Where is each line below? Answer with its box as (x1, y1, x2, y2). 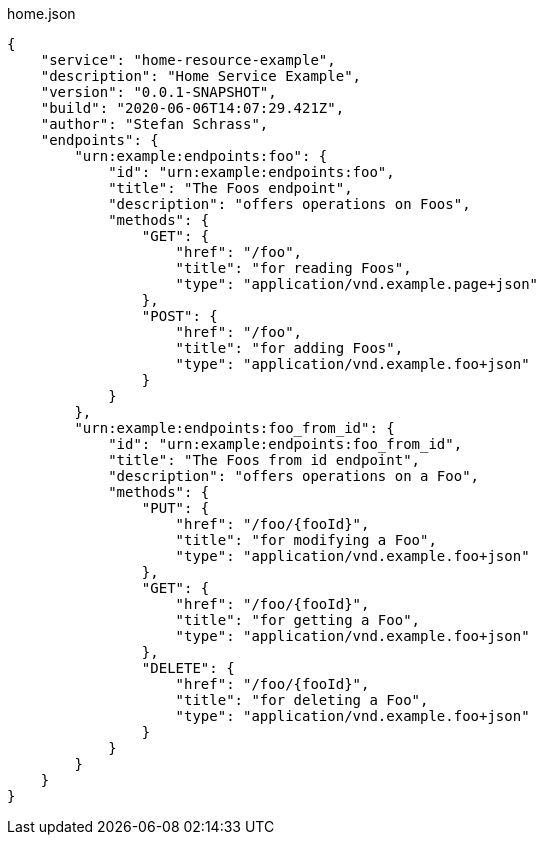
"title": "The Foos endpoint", (108, 180, 353, 196)
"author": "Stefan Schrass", (40, 116, 269, 132)
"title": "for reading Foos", (175, 260, 412, 276)
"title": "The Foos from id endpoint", (108, 452, 421, 468)
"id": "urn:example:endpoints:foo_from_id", (108, 436, 463, 452)
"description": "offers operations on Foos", (108, 196, 471, 212)
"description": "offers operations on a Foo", (108, 468, 480, 484)
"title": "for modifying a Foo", (175, 532, 437, 548)
